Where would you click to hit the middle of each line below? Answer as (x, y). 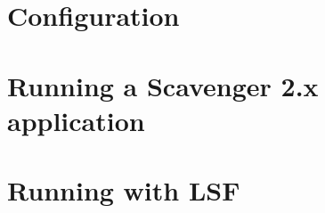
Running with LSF (124, 190)
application (76, 120)
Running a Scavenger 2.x (163, 85)
